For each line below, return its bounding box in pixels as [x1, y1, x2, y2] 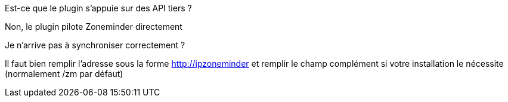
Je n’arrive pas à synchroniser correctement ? [5, 40, 185, 50]
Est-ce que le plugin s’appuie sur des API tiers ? [5, 3, 192, 13]
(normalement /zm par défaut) [5, 69, 123, 79]
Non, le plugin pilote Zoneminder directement [5, 21, 182, 32]
